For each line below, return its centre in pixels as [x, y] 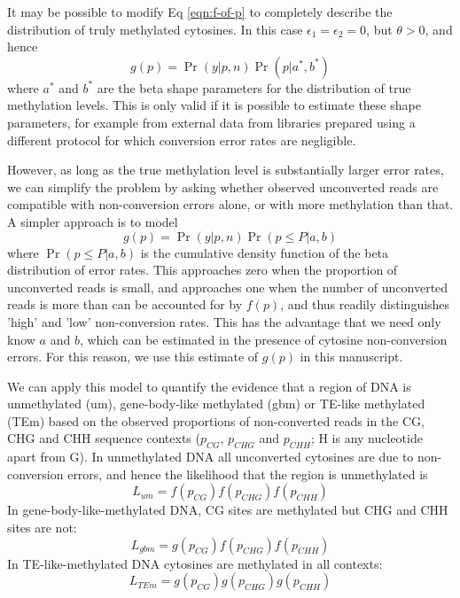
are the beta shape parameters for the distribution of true [254, 87]
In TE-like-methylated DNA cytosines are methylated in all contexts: [195, 563]
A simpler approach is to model [93, 221]
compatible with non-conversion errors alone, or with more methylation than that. [230, 204]
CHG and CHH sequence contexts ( [104, 438]
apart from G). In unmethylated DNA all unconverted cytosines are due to [211, 457]
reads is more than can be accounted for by [125, 304]
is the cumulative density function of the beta [265, 252]
